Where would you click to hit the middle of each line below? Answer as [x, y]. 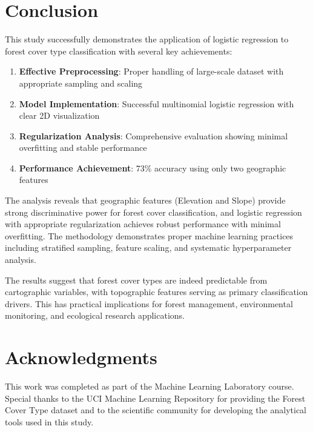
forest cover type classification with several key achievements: [119, 51]
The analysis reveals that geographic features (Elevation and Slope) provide [145, 200]
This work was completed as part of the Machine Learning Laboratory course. [150, 386]
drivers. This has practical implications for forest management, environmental [149, 303]
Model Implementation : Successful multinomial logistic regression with [156, 103]
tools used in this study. [49, 421]
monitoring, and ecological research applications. [95, 315]
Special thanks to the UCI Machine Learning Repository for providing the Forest [155, 398]
